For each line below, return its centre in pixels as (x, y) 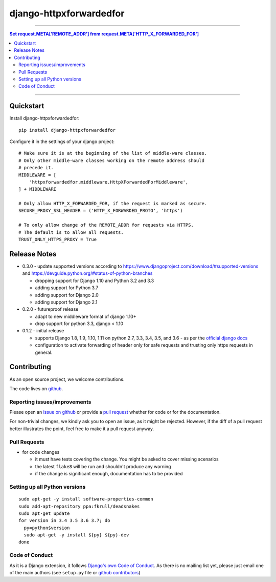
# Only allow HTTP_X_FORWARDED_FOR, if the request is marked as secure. (113, 204)
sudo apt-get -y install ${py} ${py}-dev (76, 535)
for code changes (41, 452)
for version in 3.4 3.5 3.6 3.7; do (64, 521)
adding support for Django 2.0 (67, 295)
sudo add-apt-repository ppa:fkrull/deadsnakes (79, 506)
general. (44, 352)
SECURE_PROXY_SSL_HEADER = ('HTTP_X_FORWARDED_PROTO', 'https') (101, 211)
